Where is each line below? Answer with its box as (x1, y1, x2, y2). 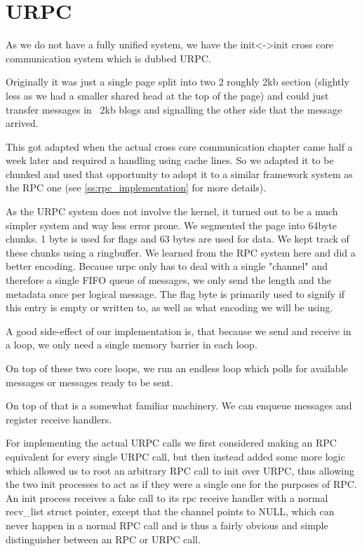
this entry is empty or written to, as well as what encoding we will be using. (6, 300, 333, 315)
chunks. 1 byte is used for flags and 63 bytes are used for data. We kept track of (6, 231, 349, 246)
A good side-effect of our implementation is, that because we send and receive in (6, 323, 351, 338)
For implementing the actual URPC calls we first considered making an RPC (6, 435, 337, 450)
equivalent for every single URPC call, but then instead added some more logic (6, 449, 345, 463)
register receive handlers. (6, 411, 112, 426)
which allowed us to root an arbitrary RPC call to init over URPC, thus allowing (6, 463, 354, 477)
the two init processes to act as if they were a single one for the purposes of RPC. (6, 477, 357, 491)
